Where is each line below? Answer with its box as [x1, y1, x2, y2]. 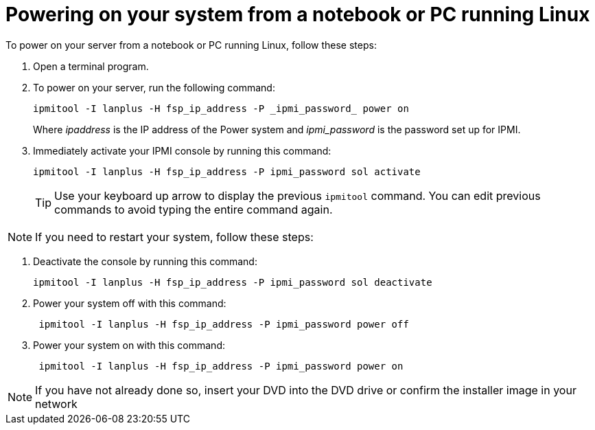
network [35, 396, 78, 411]
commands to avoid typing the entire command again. [54, 202, 333, 216]
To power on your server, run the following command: [33, 81, 275, 93]
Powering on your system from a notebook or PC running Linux [5, 3, 590, 26]
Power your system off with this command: [33, 297, 226, 309]
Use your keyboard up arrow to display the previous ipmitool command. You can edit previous [54, 188, 541, 203]
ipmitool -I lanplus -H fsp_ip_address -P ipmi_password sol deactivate [33, 276, 432, 288]
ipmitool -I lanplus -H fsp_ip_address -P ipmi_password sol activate [33, 166, 421, 177]
